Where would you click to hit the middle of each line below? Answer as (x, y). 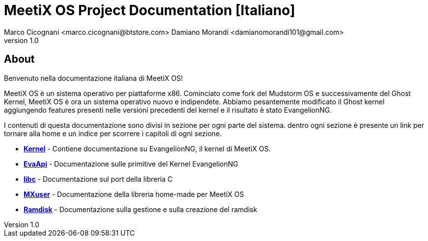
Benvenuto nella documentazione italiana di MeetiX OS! (94, 78)
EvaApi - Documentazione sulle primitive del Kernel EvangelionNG (131, 164)
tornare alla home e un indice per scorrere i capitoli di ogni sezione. (113, 133)
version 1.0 (21, 40)
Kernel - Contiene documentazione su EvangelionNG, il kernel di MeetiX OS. (147, 148)
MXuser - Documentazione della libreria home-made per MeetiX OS (134, 194)
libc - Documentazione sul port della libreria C (98, 179)
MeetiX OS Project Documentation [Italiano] (150, 10)
